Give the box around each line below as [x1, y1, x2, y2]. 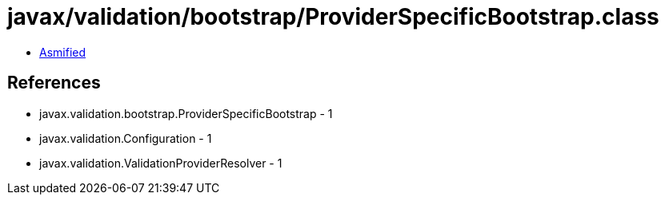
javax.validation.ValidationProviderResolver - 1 [39, 156, 282, 170]
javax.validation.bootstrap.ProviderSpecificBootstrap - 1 [39, 106, 333, 120]
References [7, 73, 101, 93]
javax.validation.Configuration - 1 [39, 131, 212, 145]
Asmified [39, 45, 86, 59]
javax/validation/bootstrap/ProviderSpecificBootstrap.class [7, 3, 659, 30]
